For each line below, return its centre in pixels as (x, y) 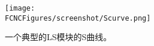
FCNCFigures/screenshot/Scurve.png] (78, 18)
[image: (20, 8)
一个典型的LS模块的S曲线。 (58, 37)
